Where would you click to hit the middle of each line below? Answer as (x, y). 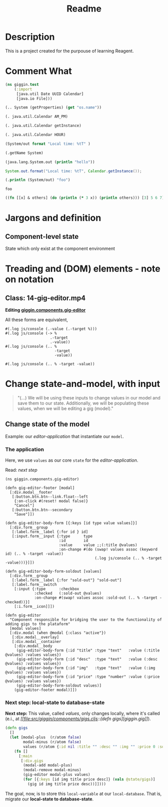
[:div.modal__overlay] (35, 637)
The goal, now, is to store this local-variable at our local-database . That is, (83, 793)
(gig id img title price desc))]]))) (67, 784)
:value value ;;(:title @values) (98, 545)
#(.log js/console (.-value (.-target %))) (51, 329)
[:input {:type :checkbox (47, 589)
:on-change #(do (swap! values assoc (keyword (108, 550)
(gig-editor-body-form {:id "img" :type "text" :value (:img (86, 668)
